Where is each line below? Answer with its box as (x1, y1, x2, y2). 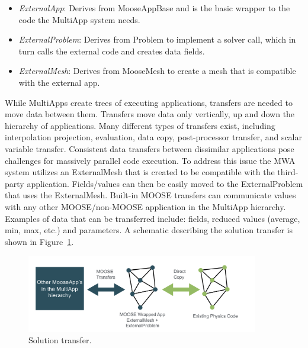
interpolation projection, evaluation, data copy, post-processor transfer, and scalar (5, 131, 302, 143)
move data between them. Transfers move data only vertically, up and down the (5, 108, 295, 120)
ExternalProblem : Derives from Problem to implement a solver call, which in (18, 33, 296, 46)
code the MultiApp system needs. (18, 13, 140, 25)
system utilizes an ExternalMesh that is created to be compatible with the (5, 166, 275, 178)
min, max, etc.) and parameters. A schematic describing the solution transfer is (5, 224, 293, 236)
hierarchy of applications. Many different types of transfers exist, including (5, 119, 275, 131)
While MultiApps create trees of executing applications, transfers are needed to (5, 96, 293, 108)
